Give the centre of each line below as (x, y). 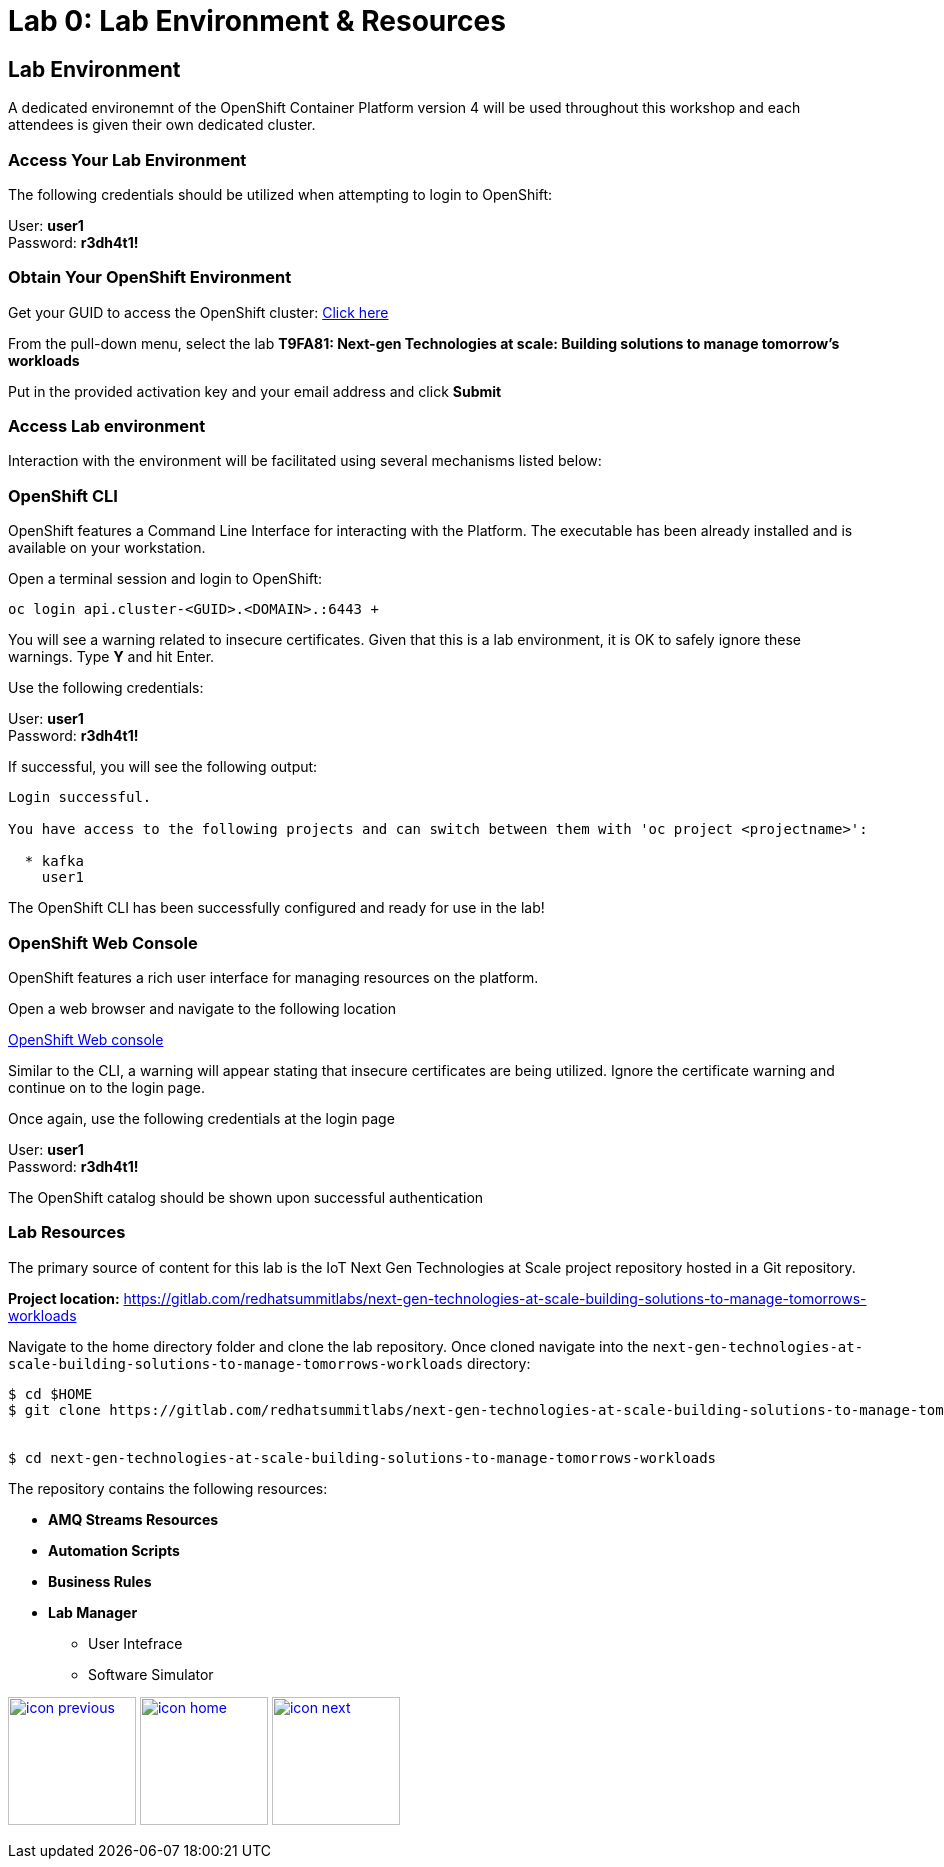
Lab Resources (67, 1232)
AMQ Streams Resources (133, 1519)
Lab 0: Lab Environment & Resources (257, 21)
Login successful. (80, 797)
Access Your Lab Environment (127, 159)
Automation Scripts (114, 1550)
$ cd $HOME (50, 1393)
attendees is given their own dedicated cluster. (162, 125)
